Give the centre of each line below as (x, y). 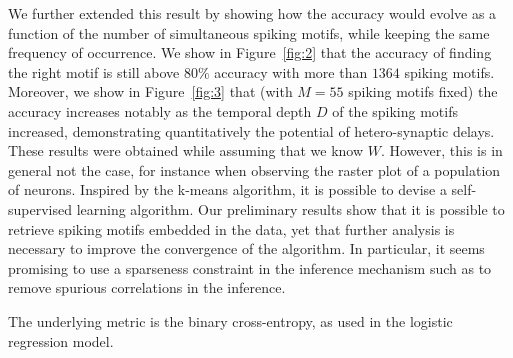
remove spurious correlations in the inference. (147, 287)
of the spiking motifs (395, 110)
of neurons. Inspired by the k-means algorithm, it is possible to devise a (227, 189)
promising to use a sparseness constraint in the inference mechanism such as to (250, 267)
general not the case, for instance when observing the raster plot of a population (254, 169)
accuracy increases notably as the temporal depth (160, 110)
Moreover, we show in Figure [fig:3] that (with (150, 91)
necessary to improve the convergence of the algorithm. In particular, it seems (246, 248)
